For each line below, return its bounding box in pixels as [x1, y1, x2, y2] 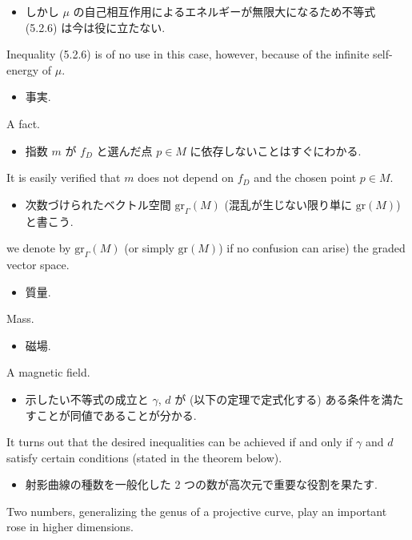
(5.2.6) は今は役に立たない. [25, 18, 166, 35]
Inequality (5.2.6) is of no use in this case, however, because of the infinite [6, 46, 370, 62]
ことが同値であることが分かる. [36, 406, 197, 423]
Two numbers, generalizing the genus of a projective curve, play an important [6, 502, 387, 519]
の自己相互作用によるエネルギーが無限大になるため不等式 [73, 3, 376, 19]
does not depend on [138, 169, 234, 186]
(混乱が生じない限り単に [224, 195, 352, 212]
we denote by [6, 240, 71, 256]
